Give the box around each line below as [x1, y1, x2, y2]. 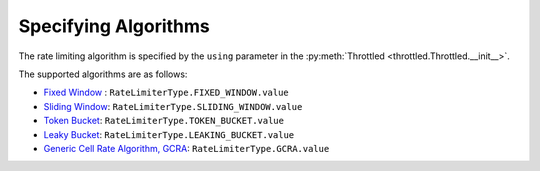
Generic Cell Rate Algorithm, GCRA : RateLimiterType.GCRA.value [43, 142, 330, 154]
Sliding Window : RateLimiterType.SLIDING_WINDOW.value [43, 100, 303, 112]
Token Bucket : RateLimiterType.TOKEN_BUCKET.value [43, 115, 285, 127]
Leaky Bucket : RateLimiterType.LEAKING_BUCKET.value [43, 128, 295, 140]
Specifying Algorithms [18, 15, 210, 37]
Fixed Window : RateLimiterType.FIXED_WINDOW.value [43, 86, 289, 99]
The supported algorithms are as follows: [18, 68, 188, 80]
